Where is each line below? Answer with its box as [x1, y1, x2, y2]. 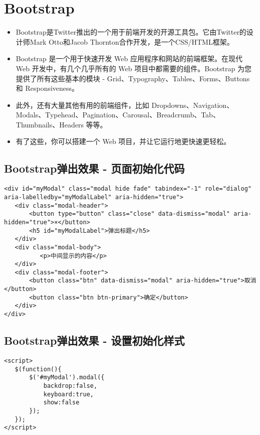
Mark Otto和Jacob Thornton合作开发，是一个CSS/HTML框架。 [30, 36, 234, 47]
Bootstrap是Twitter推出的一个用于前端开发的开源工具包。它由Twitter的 [16, 27, 246, 37]
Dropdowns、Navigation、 [151, 99, 234, 110]
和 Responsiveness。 [16, 83, 79, 93]
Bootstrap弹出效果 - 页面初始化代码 [4, 161, 185, 176]
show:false [43, 399, 80, 406]
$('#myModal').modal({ [29, 374, 105, 381]
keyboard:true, [43, 390, 94, 398]
